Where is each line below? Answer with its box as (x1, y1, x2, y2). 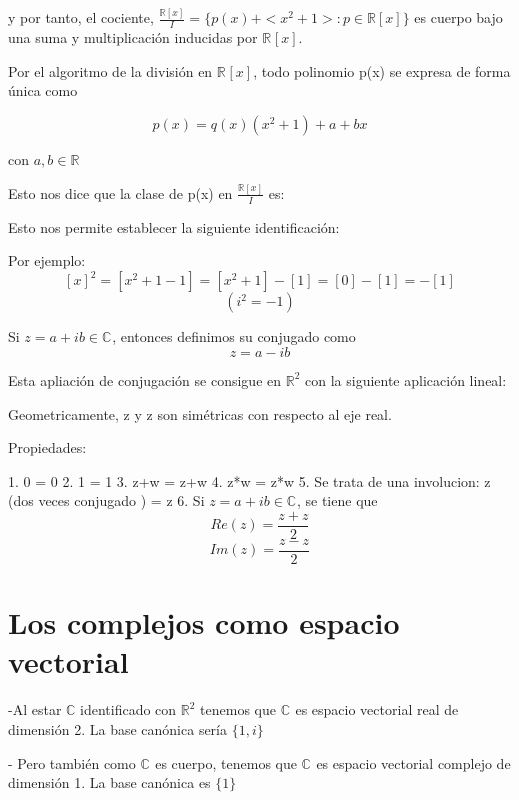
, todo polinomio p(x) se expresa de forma (253, 60, 511, 81)
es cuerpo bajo (414, 7, 503, 28)
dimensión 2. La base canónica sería (8, 718, 228, 739)
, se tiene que (296, 490, 378, 511)
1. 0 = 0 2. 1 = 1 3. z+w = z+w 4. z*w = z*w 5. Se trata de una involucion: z (8, 470, 491, 491)
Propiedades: (8, 437, 87, 458)
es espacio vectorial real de (295, 699, 459, 720)
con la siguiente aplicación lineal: (305, 369, 507, 390)
